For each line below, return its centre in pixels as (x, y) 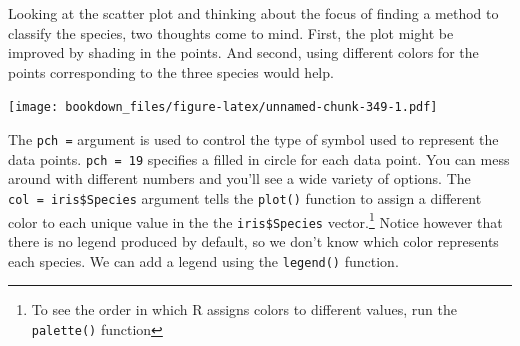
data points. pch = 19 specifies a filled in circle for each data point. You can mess (259, 158)
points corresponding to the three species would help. (171, 71)
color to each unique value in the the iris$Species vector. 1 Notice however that (255, 220)
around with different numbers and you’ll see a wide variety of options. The (239, 178)
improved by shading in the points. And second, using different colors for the (243, 52)
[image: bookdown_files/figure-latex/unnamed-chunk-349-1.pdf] (223, 107)
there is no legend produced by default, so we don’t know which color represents (253, 240)
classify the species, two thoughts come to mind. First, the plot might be (231, 32)
